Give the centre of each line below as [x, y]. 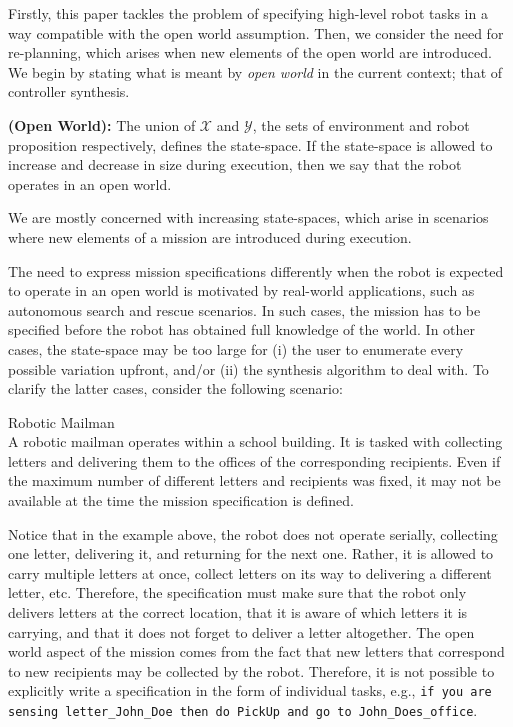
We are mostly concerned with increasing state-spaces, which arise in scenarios [248, 217]
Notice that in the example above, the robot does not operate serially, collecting [253, 533]
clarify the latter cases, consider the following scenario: [175, 388]
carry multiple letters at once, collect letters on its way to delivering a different [250, 572]
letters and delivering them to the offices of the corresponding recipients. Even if [254, 460]
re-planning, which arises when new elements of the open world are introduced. [250, 52]
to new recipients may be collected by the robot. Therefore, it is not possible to [251, 670]
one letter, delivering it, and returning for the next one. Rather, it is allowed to [251, 553]
